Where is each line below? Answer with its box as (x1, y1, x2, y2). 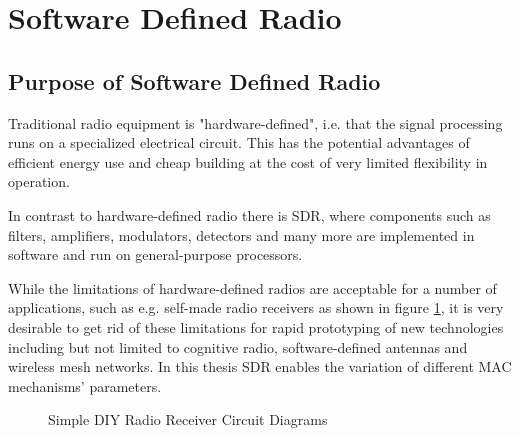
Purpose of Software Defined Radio (8, 65, 381, 96)
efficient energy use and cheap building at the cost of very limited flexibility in (8, 151, 488, 172)
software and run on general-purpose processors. (8, 244, 303, 265)
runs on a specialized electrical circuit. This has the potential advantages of (8, 132, 470, 153)
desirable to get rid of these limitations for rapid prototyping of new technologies (8, 316, 504, 337)
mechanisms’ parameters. (8, 375, 162, 396)
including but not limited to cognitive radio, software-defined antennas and (8, 336, 468, 357)
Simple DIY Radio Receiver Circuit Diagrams (48, 409, 328, 430)
